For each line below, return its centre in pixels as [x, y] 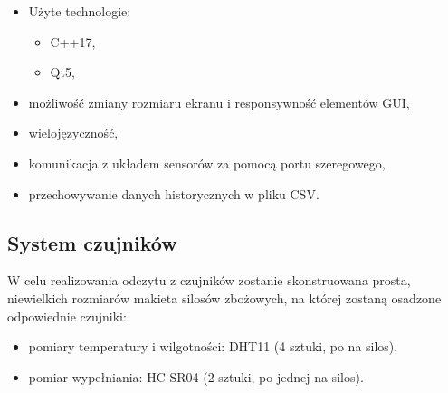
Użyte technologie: [80, 11]
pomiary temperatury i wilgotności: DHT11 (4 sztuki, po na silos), [213, 346]
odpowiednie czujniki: [67, 316]
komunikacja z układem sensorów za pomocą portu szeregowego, [207, 163]
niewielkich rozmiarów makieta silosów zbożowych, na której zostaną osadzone [224, 297]
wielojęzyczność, [73, 133]
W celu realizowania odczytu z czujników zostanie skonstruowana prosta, [209, 280]
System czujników [92, 242]
